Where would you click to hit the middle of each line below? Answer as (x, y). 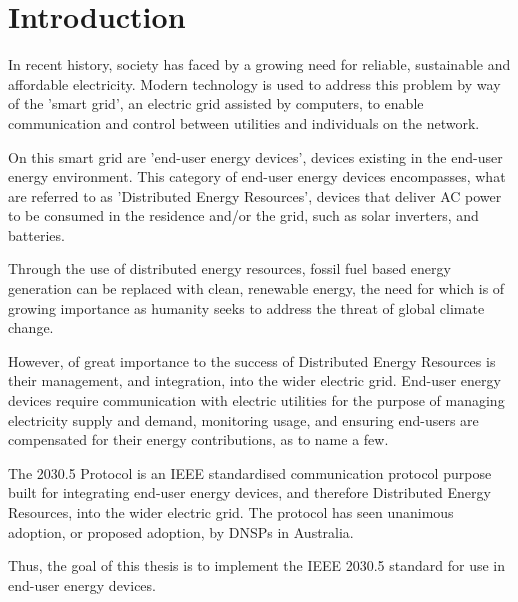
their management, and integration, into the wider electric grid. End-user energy (254, 380)
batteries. (36, 234)
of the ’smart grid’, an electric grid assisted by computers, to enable (216, 103)
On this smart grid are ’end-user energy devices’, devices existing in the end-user (255, 156)
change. (31, 327)
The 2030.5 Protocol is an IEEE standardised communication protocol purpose (250, 472)
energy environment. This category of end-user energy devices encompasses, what (257, 176)
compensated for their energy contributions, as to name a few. (198, 439)
